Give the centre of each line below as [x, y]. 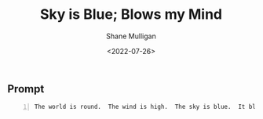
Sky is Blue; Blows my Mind [131, 14]
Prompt [26, 89]
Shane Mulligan [131, 36]
